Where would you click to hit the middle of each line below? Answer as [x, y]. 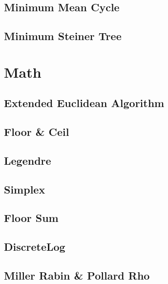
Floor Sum [31, 218]
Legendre [28, 160]
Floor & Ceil [37, 132]
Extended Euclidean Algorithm [84, 103]
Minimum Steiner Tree [63, 36]
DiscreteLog [35, 247]
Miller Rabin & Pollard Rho [77, 275]
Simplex [25, 189]
